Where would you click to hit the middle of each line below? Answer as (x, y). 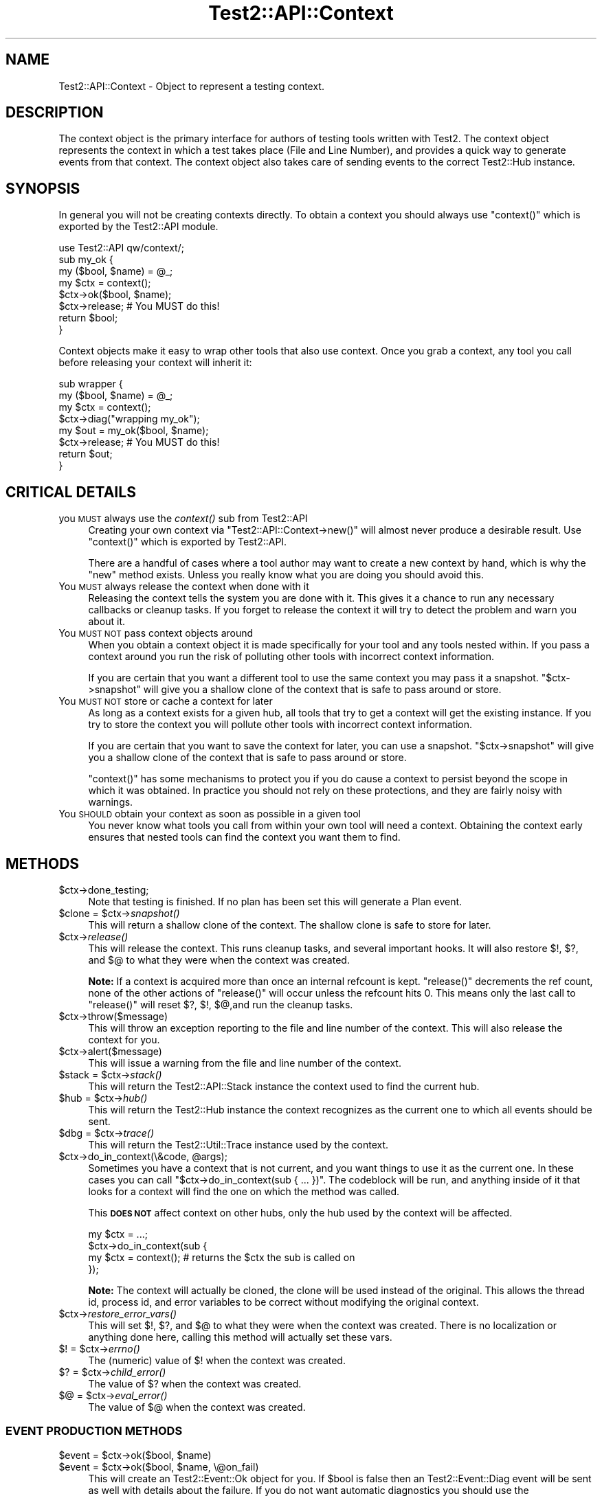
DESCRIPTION (55, 113)
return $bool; (88, 318)
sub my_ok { (86, 260)
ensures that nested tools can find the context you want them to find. (244, 837)
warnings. (111, 802)
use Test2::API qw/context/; (121, 248)
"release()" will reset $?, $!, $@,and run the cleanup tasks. (221, 1004)
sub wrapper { (91, 384)
